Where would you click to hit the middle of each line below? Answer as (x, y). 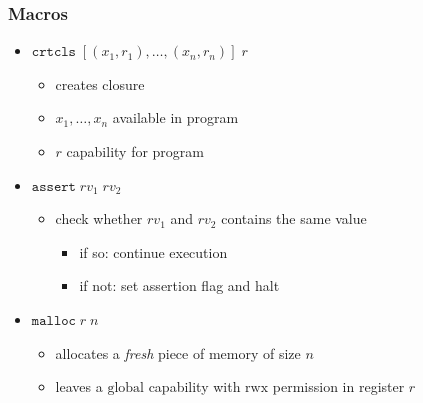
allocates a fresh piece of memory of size (178, 352)
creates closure (100, 83)
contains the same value (294, 218)
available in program (175, 117)
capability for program (135, 151)
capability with (194, 386)
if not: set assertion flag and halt (179, 285)
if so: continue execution (153, 251)
